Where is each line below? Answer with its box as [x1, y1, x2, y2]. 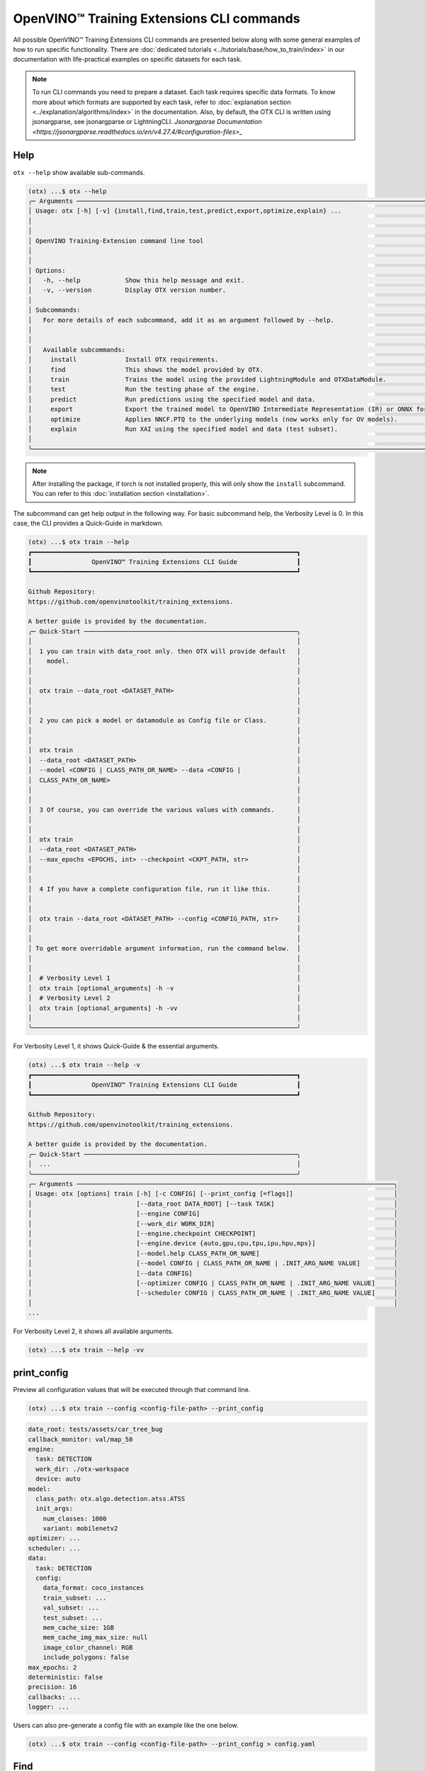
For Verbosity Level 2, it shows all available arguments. [13, 1327, 174, 1335]
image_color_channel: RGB [42, 1643, 133, 1651]
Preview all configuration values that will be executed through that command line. [13, 1385, 251, 1393]
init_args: [35, 1505, 74, 1512]
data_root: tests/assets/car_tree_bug [28, 1425, 163, 1434]
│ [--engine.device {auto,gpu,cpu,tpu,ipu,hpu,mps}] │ [28, 1240, 398, 1247]
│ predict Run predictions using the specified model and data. [28, 395, 316, 403]
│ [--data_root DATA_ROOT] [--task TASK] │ [28, 1199, 398, 1208]
